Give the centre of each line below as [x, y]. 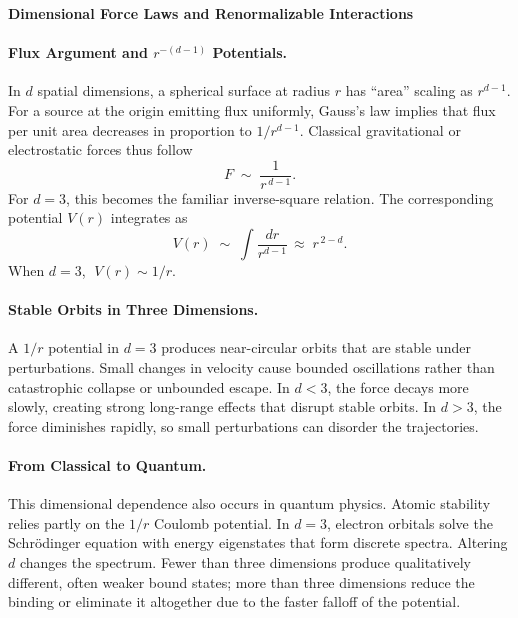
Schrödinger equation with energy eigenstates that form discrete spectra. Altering [258, 542]
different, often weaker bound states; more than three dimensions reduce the [241, 581]
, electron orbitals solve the [410, 522]
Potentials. [250, 52]
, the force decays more [398, 386]
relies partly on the [66, 522]
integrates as [149, 217]
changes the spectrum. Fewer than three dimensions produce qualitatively [245, 561]
